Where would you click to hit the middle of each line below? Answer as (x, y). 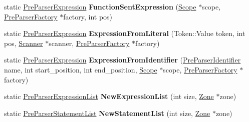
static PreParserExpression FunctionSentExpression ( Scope (100, 6)
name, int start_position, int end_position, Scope (81, 69)
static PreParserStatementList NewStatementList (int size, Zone (107, 113)
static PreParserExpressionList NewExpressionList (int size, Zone (109, 96)
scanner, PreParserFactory (89, 43)
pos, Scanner (24, 43)
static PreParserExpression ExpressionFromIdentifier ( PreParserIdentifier (122, 60)
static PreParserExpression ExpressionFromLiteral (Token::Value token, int (125, 33)
